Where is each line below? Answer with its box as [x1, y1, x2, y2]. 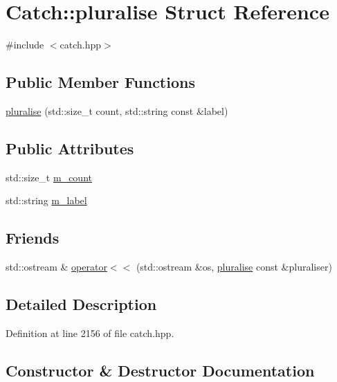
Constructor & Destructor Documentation [6, 359, 315, 381]
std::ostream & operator [6, 260, 107, 274]
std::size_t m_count [6, 170, 92, 184]
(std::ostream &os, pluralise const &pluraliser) [136, 260, 332, 274]
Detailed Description [6, 293, 157, 315]
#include [6, 37, 44, 52]
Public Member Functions [6, 71, 195, 93]
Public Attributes [6, 137, 134, 158]
